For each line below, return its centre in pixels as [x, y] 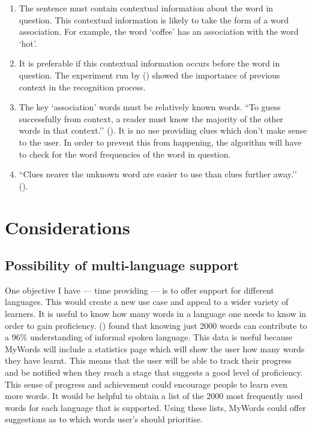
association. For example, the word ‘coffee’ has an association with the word [159, 31]
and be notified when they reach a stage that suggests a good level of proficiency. [154, 372]
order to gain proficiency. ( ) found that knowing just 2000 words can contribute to [156, 325]
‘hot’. [28, 43]
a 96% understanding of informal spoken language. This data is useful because [149, 337]
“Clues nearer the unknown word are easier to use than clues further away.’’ [158, 174]
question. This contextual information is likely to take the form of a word [154, 19]
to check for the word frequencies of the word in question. [125, 154]
